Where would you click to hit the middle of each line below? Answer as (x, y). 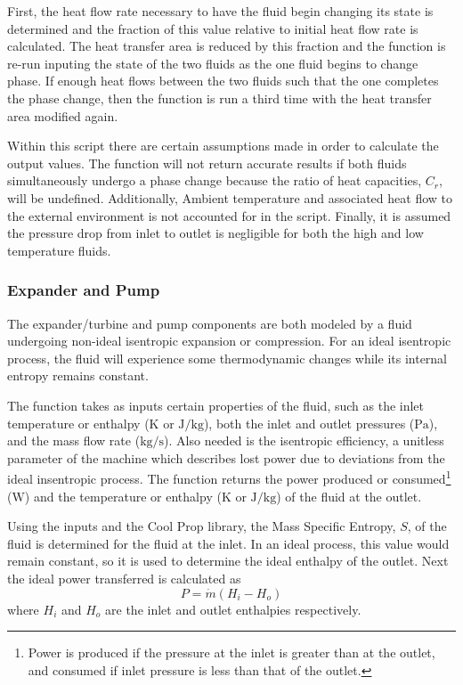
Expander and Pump (84, 290)
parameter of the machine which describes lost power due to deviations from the (226, 457)
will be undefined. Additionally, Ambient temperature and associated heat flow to (230, 197)
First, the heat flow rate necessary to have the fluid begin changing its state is (220, 11)
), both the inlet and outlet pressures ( (309, 423)
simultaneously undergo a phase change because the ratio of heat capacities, (215, 180)
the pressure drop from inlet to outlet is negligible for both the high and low (215, 233)
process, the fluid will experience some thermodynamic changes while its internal (227, 358)
